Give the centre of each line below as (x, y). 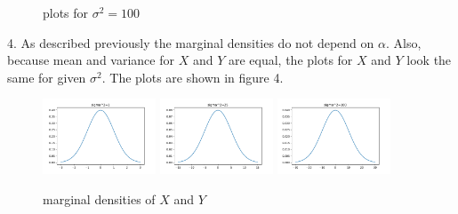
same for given (47, 77)
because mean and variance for (91, 60)
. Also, (404, 42)
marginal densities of (99, 198)
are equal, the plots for (290, 60)
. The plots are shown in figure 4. (193, 77)
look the (429, 60)
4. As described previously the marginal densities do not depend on (191, 42)
